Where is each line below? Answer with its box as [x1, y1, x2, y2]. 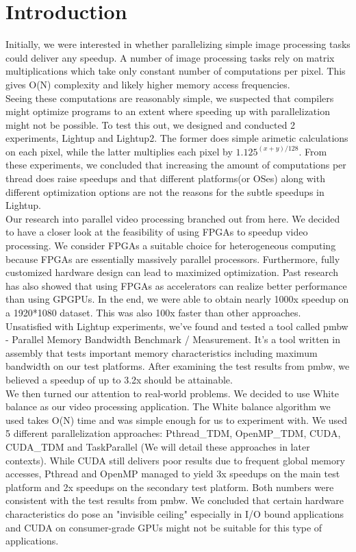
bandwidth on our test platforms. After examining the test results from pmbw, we [5, 359, 350, 373]
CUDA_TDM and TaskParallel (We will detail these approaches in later [5, 439, 310, 453]
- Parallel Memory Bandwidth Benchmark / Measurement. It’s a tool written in [5, 332, 340, 347]
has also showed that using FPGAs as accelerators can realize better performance [5, 278, 347, 292]
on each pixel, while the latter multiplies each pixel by [5, 144, 233, 158]
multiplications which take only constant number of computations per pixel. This [5, 64, 346, 78]
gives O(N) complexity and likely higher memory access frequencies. [5, 77, 290, 91]
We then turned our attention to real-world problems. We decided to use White [5, 386, 339, 400]
